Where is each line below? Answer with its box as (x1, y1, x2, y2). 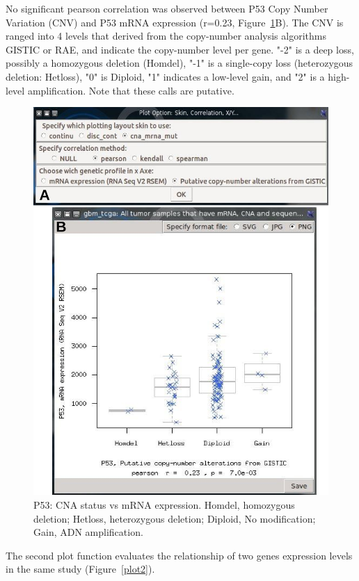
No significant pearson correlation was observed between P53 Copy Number (6, 1, 328, 15)
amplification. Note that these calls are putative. (27, 83, 234, 97)
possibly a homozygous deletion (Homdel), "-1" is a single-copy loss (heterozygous (6, 56, 353, 70)
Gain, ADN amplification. (33, 525, 143, 539)
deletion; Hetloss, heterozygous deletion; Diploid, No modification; (33, 511, 316, 525)
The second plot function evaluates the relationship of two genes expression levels (6, 548, 353, 562)
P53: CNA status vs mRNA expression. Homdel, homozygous (33, 497, 295, 512)
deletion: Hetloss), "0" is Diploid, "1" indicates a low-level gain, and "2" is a (6, 69, 325, 83)
